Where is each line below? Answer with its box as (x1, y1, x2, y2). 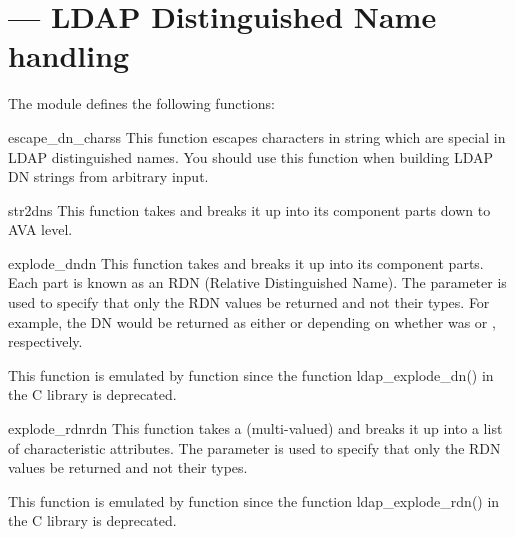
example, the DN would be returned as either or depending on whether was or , (8, 311, 496, 332)
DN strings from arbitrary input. (8, 166, 209, 187)
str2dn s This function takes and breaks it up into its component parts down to (8, 199, 491, 220)
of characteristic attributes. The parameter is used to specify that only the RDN (8, 437, 501, 458)
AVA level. (8, 219, 73, 240)
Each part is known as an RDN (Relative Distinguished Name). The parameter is (8, 272, 507, 293)
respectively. (8, 331, 83, 352)
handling (8, 35, 130, 76)
